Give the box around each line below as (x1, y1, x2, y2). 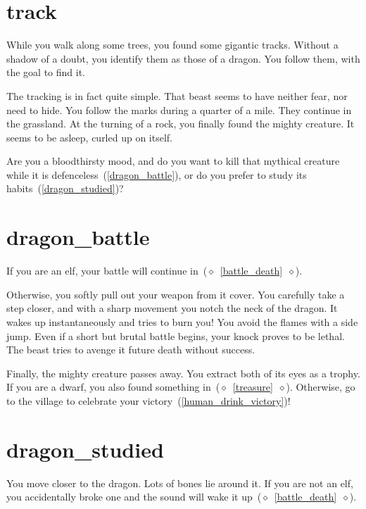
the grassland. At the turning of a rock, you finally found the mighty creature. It (6, 116, 355, 131)
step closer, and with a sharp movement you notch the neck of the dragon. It (6, 301, 338, 315)
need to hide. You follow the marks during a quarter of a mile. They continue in (6, 102, 352, 117)
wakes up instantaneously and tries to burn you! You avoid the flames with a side (6, 314, 358, 329)
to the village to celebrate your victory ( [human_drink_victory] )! (6, 393, 291, 408)
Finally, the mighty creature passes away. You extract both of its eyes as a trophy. (6, 365, 360, 380)
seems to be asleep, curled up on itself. (6, 130, 172, 144)
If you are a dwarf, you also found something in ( (6, 379, 220, 394)
